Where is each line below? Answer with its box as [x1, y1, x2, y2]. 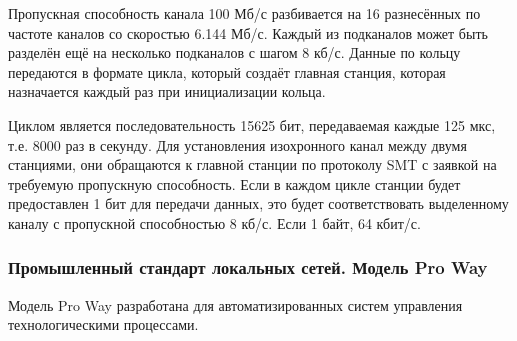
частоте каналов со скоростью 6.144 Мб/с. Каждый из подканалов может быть [8, 22, 488, 43]
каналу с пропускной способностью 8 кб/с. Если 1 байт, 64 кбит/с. [8, 212, 421, 233]
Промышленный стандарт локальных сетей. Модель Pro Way [8, 255, 488, 280]
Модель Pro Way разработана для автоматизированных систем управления [8, 294, 463, 315]
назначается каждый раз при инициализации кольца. [8, 81, 326, 102]
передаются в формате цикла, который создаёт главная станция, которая [8, 61, 446, 82]
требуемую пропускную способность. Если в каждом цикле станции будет [8, 173, 461, 194]
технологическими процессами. [8, 314, 199, 335]
